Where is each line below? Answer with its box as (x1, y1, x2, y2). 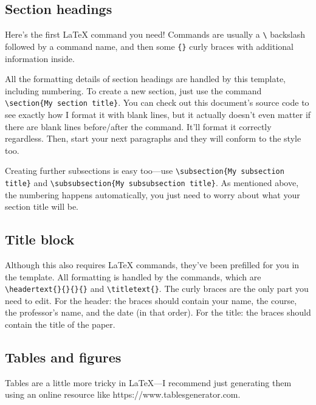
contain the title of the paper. (5, 318, 115, 331)
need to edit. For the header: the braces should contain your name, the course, (5, 294, 297, 306)
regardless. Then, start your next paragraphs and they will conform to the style (5, 132, 301, 145)
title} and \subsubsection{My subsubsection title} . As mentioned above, (5, 176, 299, 189)
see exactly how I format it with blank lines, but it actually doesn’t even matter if (5, 108, 311, 120)
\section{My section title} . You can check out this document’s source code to (5, 96, 309, 109)
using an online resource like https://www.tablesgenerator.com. (5, 388, 241, 401)
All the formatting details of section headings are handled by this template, (5, 72, 286, 85)
